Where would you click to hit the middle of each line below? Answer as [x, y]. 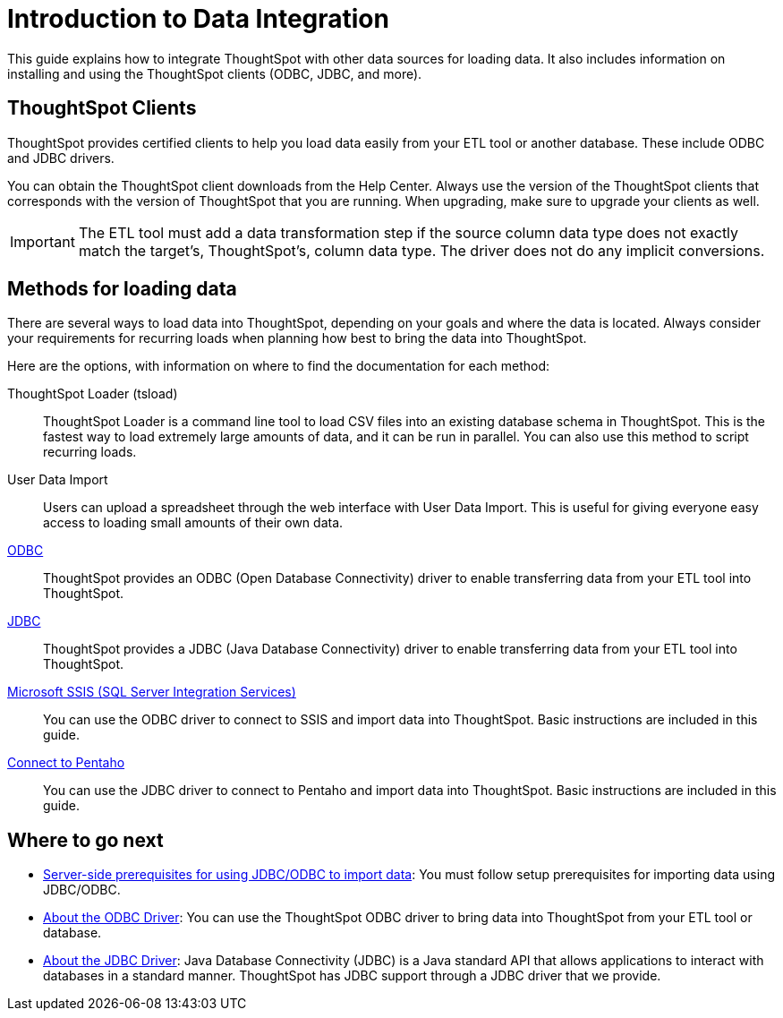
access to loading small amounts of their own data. [193, 523]
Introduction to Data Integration [198, 19]
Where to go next [85, 840]
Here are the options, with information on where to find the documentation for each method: [279, 366]
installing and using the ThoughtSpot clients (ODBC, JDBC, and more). [215, 73]
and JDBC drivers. [61, 158]
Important [43, 241]
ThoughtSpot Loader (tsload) [93, 394]
